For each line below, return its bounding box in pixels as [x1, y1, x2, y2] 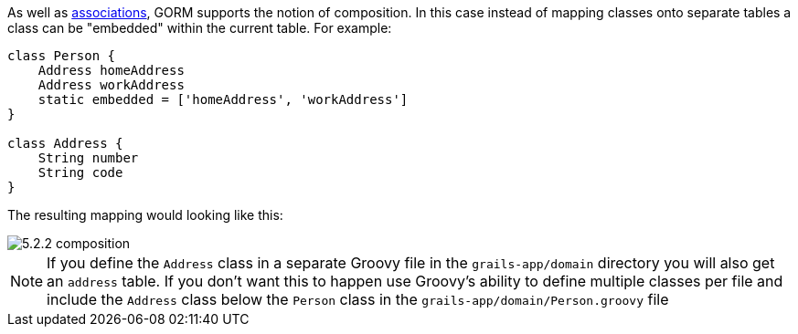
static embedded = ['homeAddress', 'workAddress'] [37, 92, 409, 107]
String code [37, 165, 123, 180]
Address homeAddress [37, 63, 185, 78]
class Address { [7, 136, 123, 151]
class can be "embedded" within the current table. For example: [7, 20, 392, 36]
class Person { [7, 48, 116, 63]
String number [37, 151, 139, 165]
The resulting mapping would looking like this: [7, 207, 283, 223]
